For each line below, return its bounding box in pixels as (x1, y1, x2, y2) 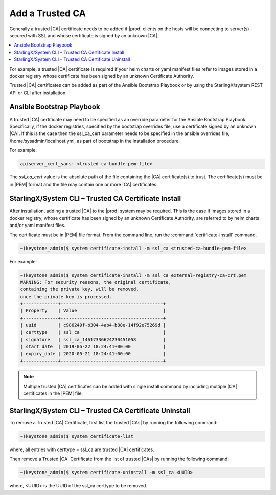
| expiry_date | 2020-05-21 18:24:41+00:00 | (20, 351, 166, 356)
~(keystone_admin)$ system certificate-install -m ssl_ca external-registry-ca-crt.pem (20, 272, 247, 278)
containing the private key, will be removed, (20, 286, 139, 292)
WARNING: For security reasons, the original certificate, (20, 279, 171, 285)
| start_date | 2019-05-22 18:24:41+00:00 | (20, 344, 166, 350)
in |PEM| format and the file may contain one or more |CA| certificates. (9, 181, 158, 187)
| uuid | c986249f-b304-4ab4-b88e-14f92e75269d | (20, 322, 166, 328)
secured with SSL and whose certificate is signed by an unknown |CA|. (9, 32, 159, 38)
